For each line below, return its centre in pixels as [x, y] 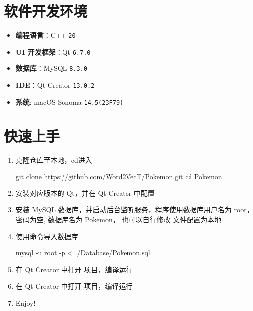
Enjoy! [26, 302]
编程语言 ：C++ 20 [46, 35]
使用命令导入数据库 [47, 236]
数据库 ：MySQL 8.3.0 [51, 68]
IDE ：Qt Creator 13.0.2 [55, 85]
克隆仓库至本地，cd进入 [54, 159]
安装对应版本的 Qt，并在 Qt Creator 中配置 [85, 193]
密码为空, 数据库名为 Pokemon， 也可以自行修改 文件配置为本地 [119, 219]
